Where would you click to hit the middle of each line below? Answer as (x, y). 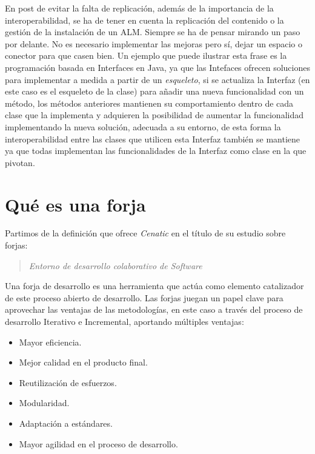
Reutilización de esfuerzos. (68, 382)
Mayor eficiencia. (50, 342)
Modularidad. (44, 403)
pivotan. (20, 162)
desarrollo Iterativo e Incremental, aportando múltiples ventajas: (124, 321)
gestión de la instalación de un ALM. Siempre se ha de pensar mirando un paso (153, 32)
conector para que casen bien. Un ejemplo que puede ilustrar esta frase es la (146, 55)
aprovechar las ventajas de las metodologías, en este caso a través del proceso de (154, 309)
